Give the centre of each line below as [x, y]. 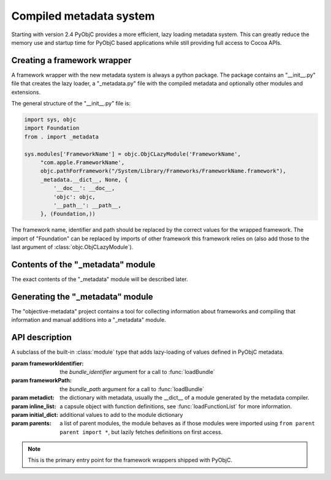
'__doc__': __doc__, [84, 188]
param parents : [31, 424]
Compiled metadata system [83, 16]
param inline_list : [34, 406]
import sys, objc [50, 120]
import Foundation [52, 128]
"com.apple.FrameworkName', [82, 162]
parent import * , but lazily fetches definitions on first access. [141, 432]
